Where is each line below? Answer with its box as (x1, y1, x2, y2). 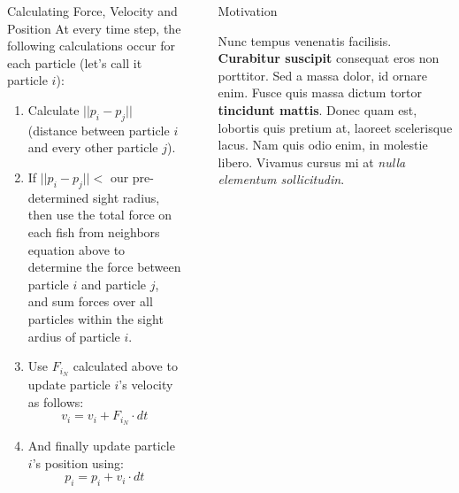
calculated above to (73, 357, 178, 375)
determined (27, 188, 89, 206)
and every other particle (27, 138, 158, 157)
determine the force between (27, 258, 181, 276)
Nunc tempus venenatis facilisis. (218, 31, 392, 50)
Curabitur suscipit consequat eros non (218, 49, 440, 67)
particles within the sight (27, 309, 164, 327)
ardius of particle (27, 327, 120, 345)
